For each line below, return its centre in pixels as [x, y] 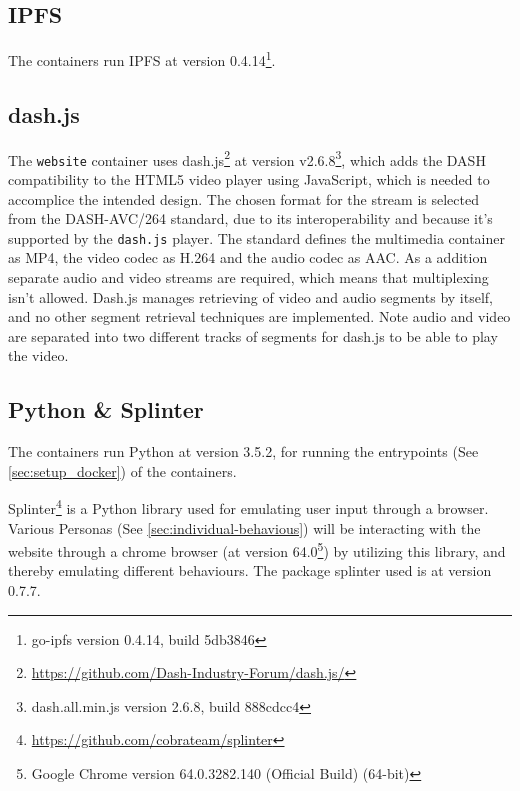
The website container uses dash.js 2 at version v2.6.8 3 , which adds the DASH [247, 158]
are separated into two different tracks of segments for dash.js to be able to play [253, 335]
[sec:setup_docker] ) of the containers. [122, 470]
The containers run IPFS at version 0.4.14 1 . [142, 58]
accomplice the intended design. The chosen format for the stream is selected [243, 198]
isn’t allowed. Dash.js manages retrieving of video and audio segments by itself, [250, 296]
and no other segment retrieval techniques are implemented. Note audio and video [259, 316]
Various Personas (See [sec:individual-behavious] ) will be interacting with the [244, 527]
